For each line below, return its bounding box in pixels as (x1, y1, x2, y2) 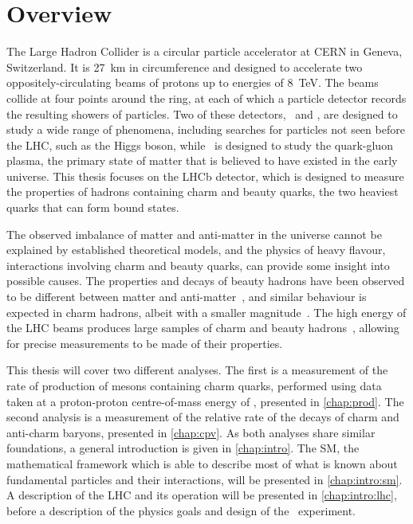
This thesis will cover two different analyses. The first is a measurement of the (6, 362, 388, 378)
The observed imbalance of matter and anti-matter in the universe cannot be (6, 225, 382, 242)
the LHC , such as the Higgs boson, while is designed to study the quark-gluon (6, 136, 393, 153)
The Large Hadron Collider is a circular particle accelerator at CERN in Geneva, (6, 43, 403, 60)
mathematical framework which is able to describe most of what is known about (6, 455, 398, 471)
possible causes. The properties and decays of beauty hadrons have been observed (6, 272, 405, 289)
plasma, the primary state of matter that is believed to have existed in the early (6, 152, 398, 169)
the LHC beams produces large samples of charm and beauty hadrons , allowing (6, 319, 399, 336)
